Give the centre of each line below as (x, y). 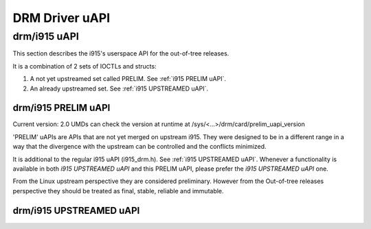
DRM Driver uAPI (61, 18)
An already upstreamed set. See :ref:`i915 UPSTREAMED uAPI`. (119, 88)
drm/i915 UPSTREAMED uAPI (76, 210)
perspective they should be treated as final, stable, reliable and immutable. (118, 191)
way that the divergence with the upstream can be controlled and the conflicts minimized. (140, 147)
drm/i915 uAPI (46, 36)
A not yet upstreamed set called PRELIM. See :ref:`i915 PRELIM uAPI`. (128, 79)
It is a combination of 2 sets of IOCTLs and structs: (85, 66)
